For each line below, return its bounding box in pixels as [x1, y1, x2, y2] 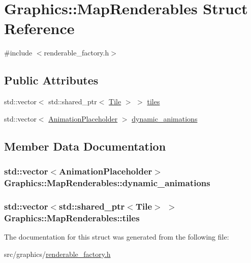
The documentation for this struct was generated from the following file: [4, 231, 229, 242]
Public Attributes [4, 72, 99, 88]
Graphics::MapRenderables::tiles [4, 211, 140, 224]
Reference [4, 18, 75, 39]
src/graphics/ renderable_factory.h [4, 248, 111, 259]
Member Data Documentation [4, 138, 166, 154]
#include [4, 47, 33, 58]
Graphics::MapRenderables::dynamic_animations [4, 176, 210, 189]
